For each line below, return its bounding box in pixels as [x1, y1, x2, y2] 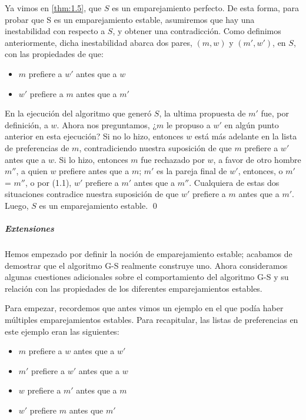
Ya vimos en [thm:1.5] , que [5, 2, 102, 14]
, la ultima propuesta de [159, 107, 246, 119]
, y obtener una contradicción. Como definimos [112, 25, 281, 37]
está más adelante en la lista [194, 130, 297, 142]
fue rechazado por [141, 153, 205, 165]
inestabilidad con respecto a [5, 25, 105, 37]
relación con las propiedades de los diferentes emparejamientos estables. [5, 282, 262, 294]
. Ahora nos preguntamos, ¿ [56, 118, 157, 131]
